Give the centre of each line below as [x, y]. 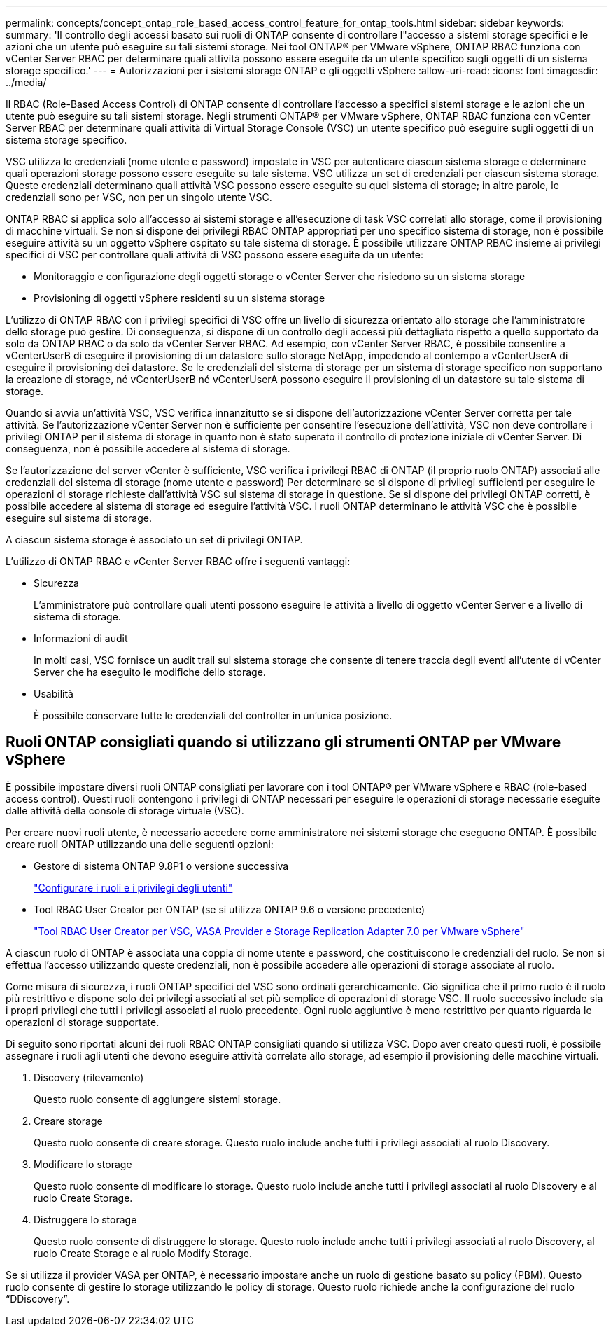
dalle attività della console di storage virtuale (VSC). [125, 810]
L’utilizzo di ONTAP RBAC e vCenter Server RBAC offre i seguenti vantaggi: [178, 561]
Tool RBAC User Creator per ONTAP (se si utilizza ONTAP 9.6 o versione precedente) [230, 909]
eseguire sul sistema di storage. [79, 518]
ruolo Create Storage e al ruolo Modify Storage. [143, 1253]
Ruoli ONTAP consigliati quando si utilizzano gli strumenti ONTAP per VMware [283, 742]
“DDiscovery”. [38, 1298]
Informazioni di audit [81, 638]
